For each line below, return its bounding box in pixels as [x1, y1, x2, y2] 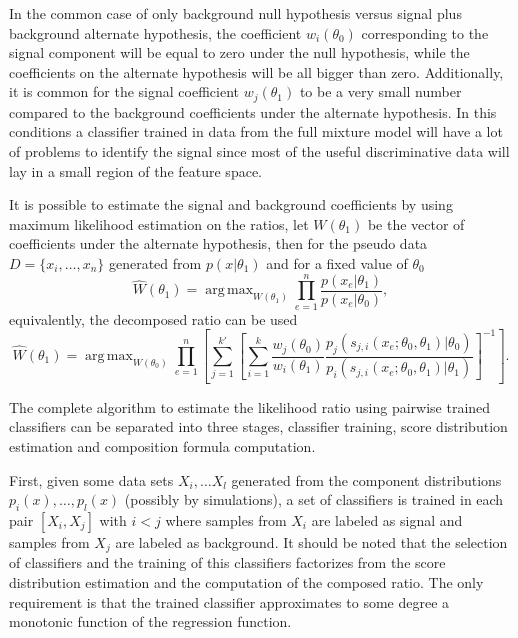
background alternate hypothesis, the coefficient [9, 22, 302, 43]
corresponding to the [361, 22, 489, 43]
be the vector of [367, 213, 465, 234]
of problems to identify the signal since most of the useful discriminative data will [9, 141, 510, 162]
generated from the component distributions [231, 469, 502, 490]
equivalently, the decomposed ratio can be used [9, 308, 298, 329]
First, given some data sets [9, 469, 174, 490]
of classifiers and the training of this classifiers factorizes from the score [9, 552, 446, 573]
